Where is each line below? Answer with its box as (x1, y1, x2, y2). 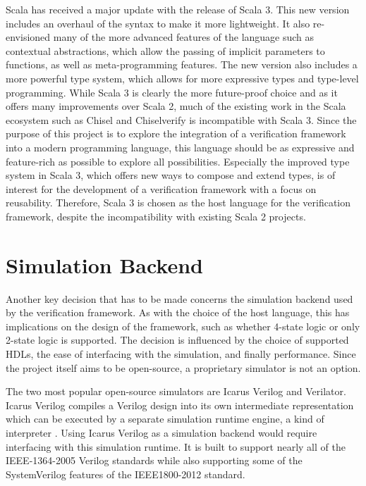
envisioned (6, 30, 51, 44)
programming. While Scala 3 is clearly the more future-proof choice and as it (6, 85, 338, 99)
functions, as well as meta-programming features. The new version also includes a (6, 57, 358, 72)
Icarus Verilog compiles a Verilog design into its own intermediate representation (6, 397, 354, 412)
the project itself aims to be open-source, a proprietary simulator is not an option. (6, 360, 361, 375)
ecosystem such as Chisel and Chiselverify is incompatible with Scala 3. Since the (6, 112, 357, 127)
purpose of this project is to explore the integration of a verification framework (6, 126, 346, 141)
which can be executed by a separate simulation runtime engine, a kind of (6, 411, 324, 426)
